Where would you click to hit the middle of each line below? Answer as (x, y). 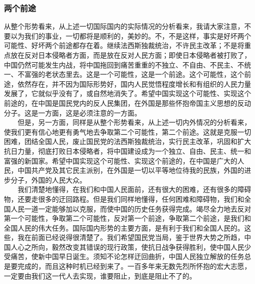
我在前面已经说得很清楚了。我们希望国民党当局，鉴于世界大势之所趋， (131, 237)
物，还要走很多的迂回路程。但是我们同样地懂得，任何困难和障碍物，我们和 (124, 199)
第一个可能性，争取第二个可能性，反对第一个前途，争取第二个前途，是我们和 (127, 218)
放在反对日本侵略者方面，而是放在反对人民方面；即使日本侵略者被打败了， (131, 55)
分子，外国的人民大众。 (48, 179)
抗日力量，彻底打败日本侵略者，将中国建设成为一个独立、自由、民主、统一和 (127, 151)
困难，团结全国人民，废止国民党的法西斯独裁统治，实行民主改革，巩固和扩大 (127, 141)
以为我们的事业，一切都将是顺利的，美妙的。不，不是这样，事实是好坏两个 (131, 35)
